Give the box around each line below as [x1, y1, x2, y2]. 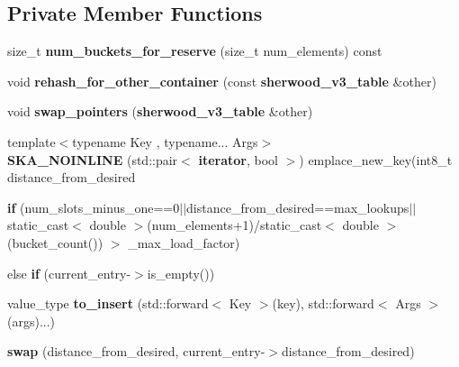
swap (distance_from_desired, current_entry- [7, 342, 265, 361]
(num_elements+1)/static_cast [147, 216, 322, 234]
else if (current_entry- [7, 263, 131, 282]
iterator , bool [198, 150, 278, 169]
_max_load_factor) [128, 233, 240, 252]
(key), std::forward [272, 294, 374, 313]
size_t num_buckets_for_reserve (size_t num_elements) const [7, 41, 382, 60]
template [7, 132, 56, 151]
